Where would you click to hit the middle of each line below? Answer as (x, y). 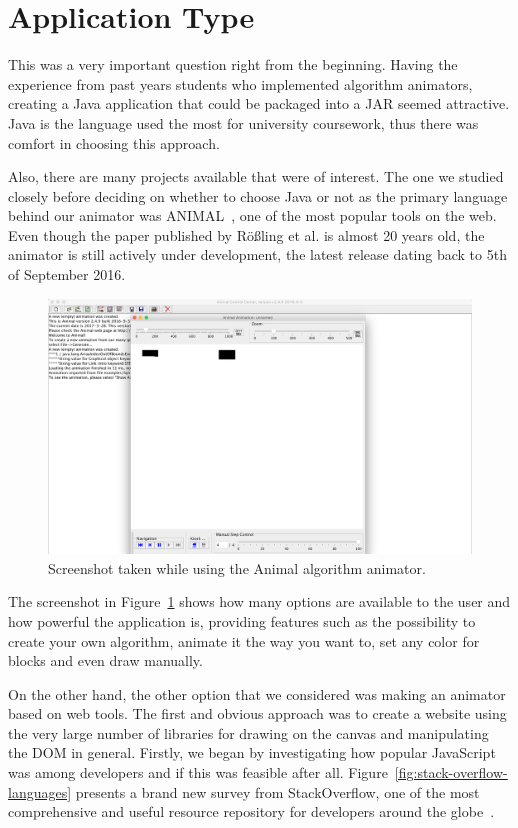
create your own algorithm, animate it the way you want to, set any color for (244, 640)
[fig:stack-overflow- (451, 772)
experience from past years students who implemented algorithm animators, (240, 83)
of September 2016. (67, 274)
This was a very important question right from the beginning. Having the (233, 64)
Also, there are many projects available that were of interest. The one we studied (256, 176)
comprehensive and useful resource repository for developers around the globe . (251, 811)
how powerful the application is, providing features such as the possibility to (242, 620)
